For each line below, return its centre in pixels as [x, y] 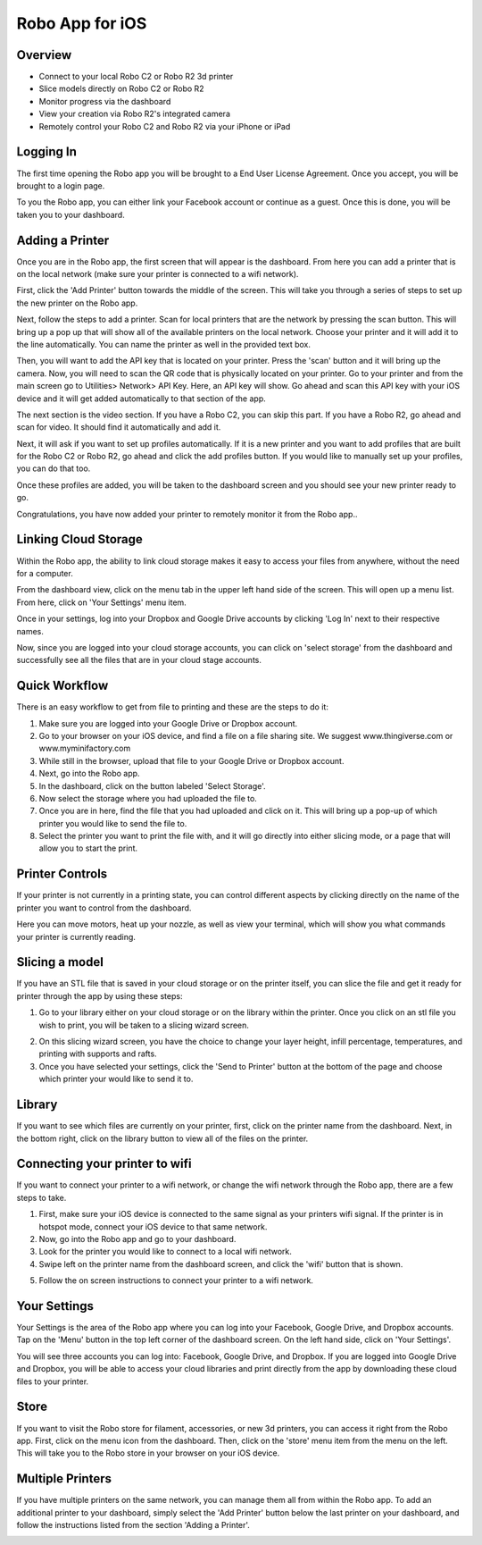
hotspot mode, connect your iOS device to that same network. [153, 1226]
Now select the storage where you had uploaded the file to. [148, 798]
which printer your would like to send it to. [116, 1079]
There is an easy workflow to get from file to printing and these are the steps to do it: [173, 707]
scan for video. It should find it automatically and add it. [119, 427]
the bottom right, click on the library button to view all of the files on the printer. [162, 1138]
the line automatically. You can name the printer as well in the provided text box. [164, 344]
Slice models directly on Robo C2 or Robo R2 [121, 88]
